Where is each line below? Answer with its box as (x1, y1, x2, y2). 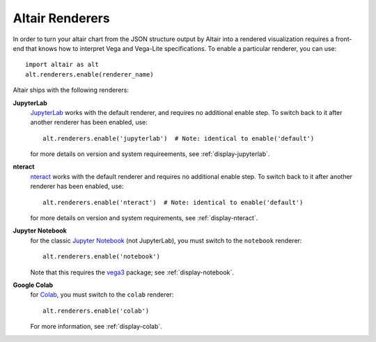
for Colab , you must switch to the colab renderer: (30, 290, 174, 299)
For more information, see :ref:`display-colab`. (30, 322, 163, 331)
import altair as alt (25, 61, 99, 69)
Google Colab (13, 281, 54, 289)
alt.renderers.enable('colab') (42, 306, 150, 315)
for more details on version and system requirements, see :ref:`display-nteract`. (30, 214, 258, 222)
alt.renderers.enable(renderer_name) (25, 70, 155, 78)
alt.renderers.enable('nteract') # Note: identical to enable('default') (42, 199, 304, 206)
